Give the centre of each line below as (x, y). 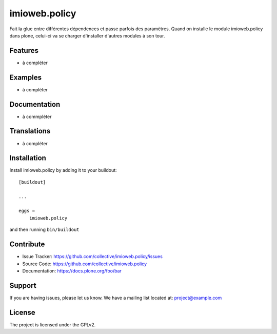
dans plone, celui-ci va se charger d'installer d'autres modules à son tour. (87, 35)
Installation (28, 158)
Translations (30, 131)
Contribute (27, 244)
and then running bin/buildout (44, 230)
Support (23, 286)
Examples (26, 77)
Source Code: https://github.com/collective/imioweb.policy (85, 264)
